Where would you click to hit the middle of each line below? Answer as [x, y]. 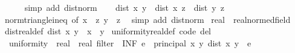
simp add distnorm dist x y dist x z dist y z [124, 7]
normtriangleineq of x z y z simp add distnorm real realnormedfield [147, 19]
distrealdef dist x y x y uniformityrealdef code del [108, 31]
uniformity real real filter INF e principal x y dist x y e [130, 42]
